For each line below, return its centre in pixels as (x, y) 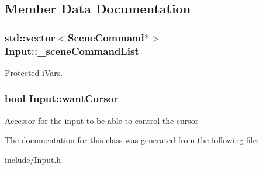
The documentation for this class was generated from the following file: (132, 140)
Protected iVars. (34, 72)
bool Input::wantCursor (61, 98)
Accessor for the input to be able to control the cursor (102, 120)
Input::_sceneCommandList (72, 51)
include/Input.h (33, 159)
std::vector (30, 37)
